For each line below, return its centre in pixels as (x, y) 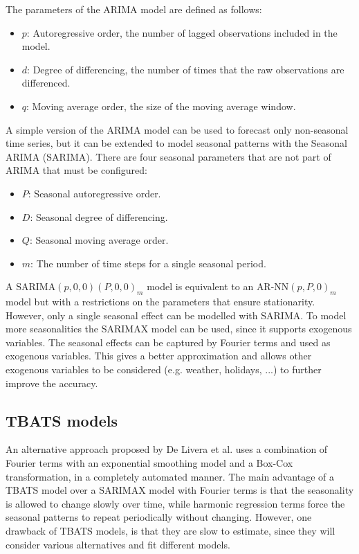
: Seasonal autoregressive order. (94, 193)
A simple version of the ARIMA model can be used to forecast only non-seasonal (177, 129)
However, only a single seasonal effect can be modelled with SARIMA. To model (176, 315)
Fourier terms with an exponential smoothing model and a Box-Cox (149, 463)
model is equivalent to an (200, 286)
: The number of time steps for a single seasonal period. (148, 263)
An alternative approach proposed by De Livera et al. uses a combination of (167, 449)
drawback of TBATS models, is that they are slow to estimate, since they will (171, 531)
